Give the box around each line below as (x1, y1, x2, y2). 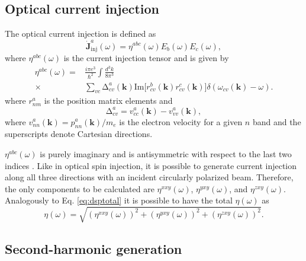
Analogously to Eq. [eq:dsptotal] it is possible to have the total (5, 194, 233, 206)
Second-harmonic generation (5, 239, 182, 257)
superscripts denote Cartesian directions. (5, 128, 153, 140)
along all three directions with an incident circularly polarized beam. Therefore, (5, 171, 294, 183)
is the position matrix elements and (44, 94, 173, 107)
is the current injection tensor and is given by (63, 51, 229, 63)
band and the (252, 115, 301, 128)
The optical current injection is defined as (5, 27, 156, 40)
